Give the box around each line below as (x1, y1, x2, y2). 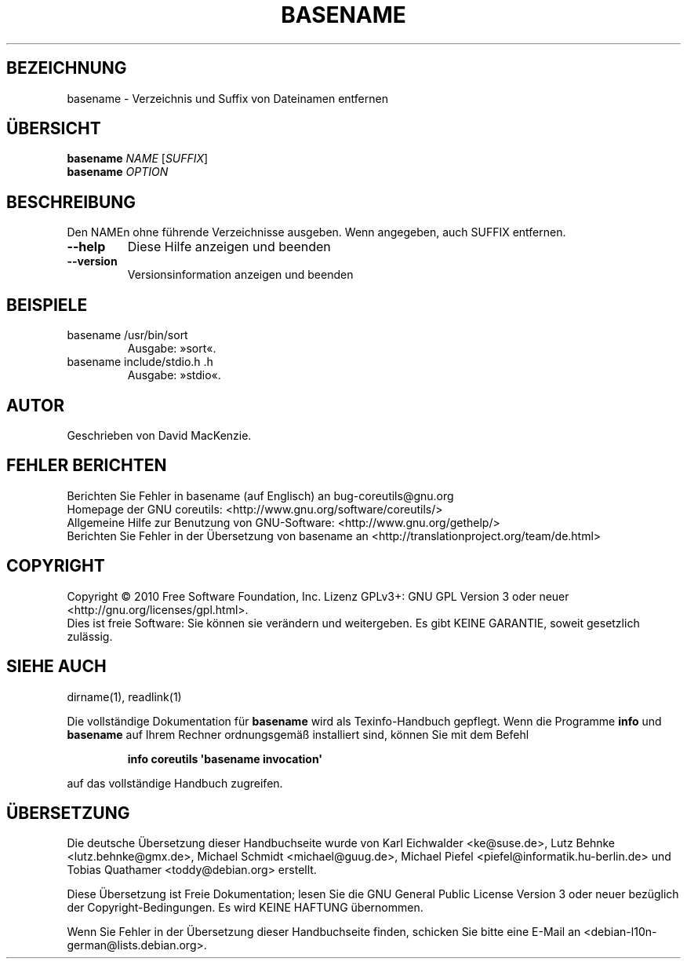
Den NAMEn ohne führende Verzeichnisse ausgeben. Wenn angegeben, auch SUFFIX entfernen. (67, 225, 566, 239)
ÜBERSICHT (6, 119, 101, 139)
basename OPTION (67, 165, 169, 179)
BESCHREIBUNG (6, 192, 136, 212)
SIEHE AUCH (6, 656, 107, 677)
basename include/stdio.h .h (67, 355, 213, 369)
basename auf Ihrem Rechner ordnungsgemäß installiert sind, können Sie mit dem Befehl (67, 727, 529, 741)
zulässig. (67, 629, 113, 643)
